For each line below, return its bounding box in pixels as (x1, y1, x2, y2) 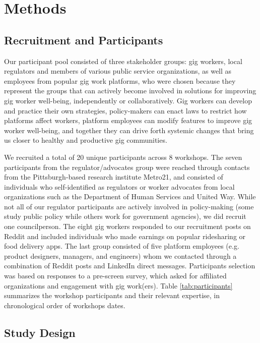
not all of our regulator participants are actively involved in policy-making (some (4, 201, 254, 211)
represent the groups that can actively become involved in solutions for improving (4, 85, 256, 96)
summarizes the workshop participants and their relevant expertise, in (4, 290, 220, 301)
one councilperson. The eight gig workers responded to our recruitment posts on (4, 221, 251, 232)
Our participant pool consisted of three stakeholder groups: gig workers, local (4, 55, 242, 66)
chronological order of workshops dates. (4, 300, 125, 310)
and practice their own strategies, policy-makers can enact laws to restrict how (4, 105, 247, 116)
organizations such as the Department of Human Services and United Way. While (4, 191, 256, 202)
